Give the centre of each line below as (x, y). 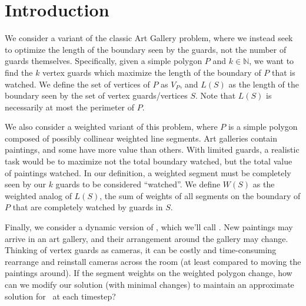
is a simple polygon (263, 127)
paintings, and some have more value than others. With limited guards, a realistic (152, 149)
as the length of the (264, 84)
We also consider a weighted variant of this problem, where (111, 127)
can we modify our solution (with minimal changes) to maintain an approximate (149, 284)
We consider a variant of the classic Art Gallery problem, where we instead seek (149, 38)
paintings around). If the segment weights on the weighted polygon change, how (149, 273)
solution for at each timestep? (60, 296)
